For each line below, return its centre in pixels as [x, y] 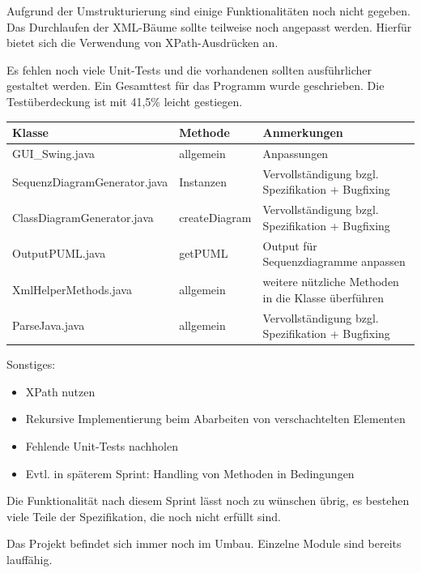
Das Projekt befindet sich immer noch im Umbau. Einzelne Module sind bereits [204, 543]
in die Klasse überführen [323, 297]
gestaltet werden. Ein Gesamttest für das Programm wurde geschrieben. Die [196, 86]
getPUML [204, 253]
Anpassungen [296, 153]
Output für [290, 245]
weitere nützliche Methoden [331, 282]
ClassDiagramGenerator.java [83, 217]
